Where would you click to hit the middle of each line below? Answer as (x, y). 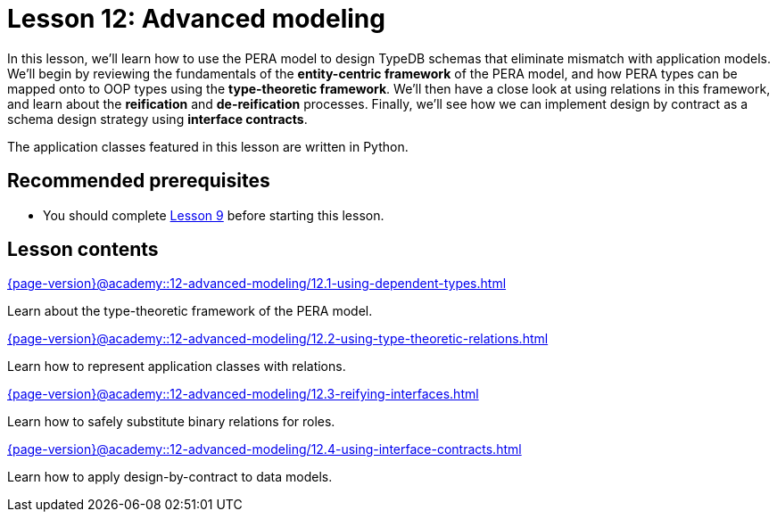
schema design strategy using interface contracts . (157, 119)
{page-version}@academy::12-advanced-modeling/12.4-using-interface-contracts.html (265, 449)
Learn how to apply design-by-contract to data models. (170, 477)
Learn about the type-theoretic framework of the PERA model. (190, 311)
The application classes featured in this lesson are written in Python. (208, 146)
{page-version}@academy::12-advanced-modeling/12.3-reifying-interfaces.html (243, 394)
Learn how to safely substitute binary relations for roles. (171, 422)
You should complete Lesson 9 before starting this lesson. (214, 215)
